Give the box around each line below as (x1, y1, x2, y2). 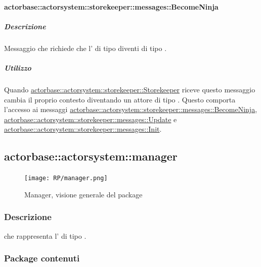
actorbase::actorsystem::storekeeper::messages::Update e (4, 114, 177, 124)
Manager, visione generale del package (24, 189, 143, 199)
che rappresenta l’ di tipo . (4, 230, 86, 241)
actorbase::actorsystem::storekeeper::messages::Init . (4, 124, 162, 134)
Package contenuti (4, 252, 80, 264)
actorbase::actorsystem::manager (4, 148, 178, 164)
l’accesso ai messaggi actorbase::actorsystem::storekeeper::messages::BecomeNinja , (4, 104, 257, 115)
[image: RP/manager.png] (24, 175, 108, 182)
